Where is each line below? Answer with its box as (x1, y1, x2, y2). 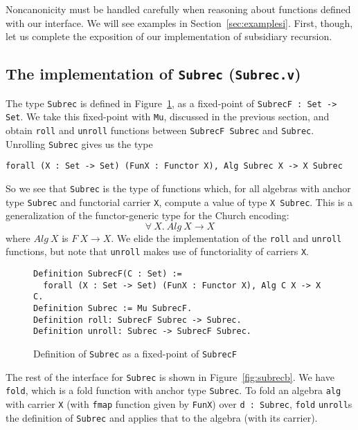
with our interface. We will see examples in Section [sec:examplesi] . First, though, (6, 15, 353, 30)
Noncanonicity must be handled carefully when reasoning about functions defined (6, 2, 351, 16)
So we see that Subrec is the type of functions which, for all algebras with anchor (6, 180, 351, 195)
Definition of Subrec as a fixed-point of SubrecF (33, 346, 238, 360)
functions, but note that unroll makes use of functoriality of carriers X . (6, 244, 309, 259)
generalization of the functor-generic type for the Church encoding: (6, 208, 289, 223)
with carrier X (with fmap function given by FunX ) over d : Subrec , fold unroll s (6, 396, 352, 411)
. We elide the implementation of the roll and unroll (111, 230, 342, 245)
